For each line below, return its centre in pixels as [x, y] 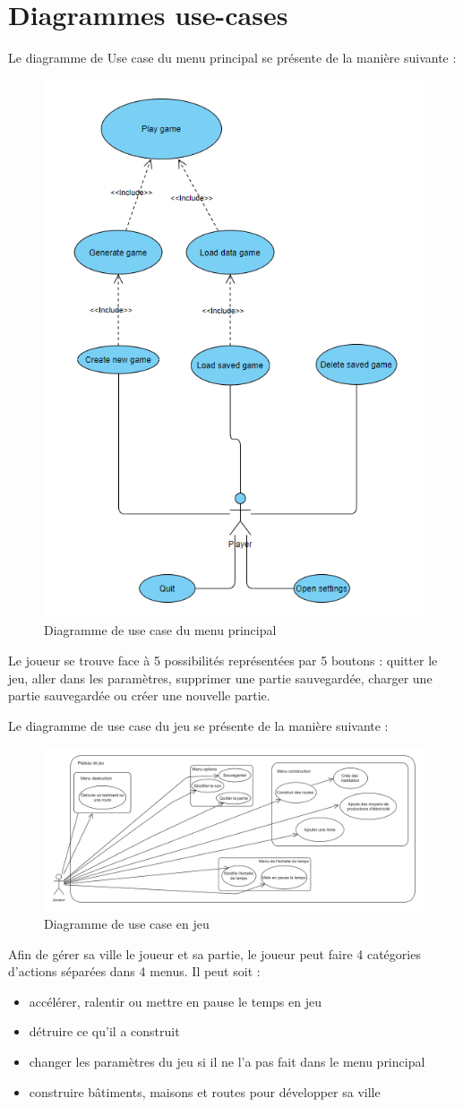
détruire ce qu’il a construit [104, 1031]
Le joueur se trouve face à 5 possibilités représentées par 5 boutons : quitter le [223, 660]
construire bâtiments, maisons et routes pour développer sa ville [205, 1091]
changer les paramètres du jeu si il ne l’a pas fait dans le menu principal [227, 1061]
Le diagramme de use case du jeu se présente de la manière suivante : [198, 725]
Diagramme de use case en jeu [127, 923]
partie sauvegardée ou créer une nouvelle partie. [139, 695]
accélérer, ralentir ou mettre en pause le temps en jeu [175, 1001]
